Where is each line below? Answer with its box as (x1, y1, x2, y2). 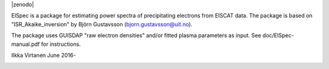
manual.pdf (11, 40, 40, 48)
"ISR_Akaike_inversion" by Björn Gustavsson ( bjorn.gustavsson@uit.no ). (11, 20, 193, 27)
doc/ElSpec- (262, 32, 294, 39)
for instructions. (41, 40, 81, 48)
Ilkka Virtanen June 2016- (11, 51, 76, 59)
